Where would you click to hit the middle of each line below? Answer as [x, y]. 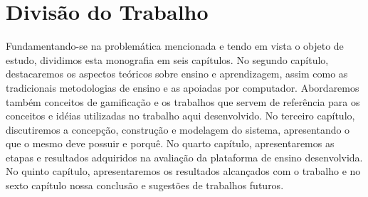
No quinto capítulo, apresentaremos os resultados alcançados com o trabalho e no [183, 171]
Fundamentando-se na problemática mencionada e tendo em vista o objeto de [175, 46]
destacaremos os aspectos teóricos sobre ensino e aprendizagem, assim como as [177, 74]
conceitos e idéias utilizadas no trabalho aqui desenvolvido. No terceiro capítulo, [180, 116]
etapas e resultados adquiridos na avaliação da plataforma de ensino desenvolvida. [184, 157]
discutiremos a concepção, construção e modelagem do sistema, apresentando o [178, 129]
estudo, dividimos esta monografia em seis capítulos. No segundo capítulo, [167, 59]
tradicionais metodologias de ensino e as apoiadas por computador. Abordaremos [183, 87]
